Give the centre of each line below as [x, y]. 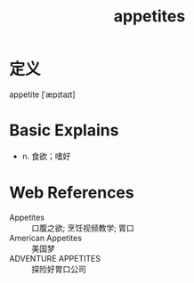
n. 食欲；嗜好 [46, 156]
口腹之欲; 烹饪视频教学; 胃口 [83, 228]
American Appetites [46, 238]
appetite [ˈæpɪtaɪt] [42, 94]
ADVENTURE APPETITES [55, 258]
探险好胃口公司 [59, 269]
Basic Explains [64, 130]
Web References [72, 193]
